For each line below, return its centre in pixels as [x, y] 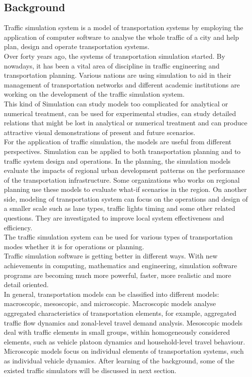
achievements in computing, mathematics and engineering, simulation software [121, 266]
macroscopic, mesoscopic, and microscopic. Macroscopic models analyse [110, 303]
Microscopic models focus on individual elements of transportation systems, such [124, 351]
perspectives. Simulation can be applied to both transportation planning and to [122, 151]
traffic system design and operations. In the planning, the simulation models [117, 161]
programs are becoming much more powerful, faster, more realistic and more [118, 275]
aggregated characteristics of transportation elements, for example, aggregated [120, 313]
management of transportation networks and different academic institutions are [122, 84]
